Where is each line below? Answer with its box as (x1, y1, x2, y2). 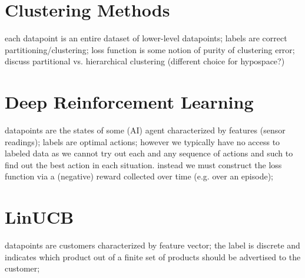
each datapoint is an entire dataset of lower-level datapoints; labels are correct (5, 32, 287, 44)
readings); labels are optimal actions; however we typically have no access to (5, 135, 280, 148)
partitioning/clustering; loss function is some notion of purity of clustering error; (5, 43, 295, 55)
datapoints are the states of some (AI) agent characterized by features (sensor (5, 124, 286, 136)
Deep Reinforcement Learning (5, 90, 254, 114)
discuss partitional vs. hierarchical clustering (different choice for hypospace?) (5, 55, 285, 67)
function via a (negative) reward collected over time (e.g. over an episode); (5, 170, 273, 182)
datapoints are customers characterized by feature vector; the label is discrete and (5, 239, 300, 251)
